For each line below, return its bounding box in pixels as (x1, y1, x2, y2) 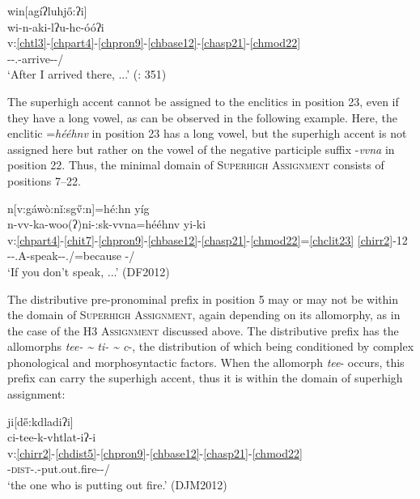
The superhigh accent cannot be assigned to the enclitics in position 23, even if (7, 92, 399, 109)
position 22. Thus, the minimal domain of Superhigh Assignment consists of (7, 156, 384, 173)
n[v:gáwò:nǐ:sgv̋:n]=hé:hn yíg (7, 199, 150, 216)
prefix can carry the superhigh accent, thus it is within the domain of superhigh (7, 369, 403, 386)
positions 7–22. (7, 172, 81, 189)
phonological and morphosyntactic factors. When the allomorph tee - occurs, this (7, 353, 405, 370)
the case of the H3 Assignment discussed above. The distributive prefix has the (7, 322, 399, 339)
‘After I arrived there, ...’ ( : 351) (7, 66, 167, 83)
